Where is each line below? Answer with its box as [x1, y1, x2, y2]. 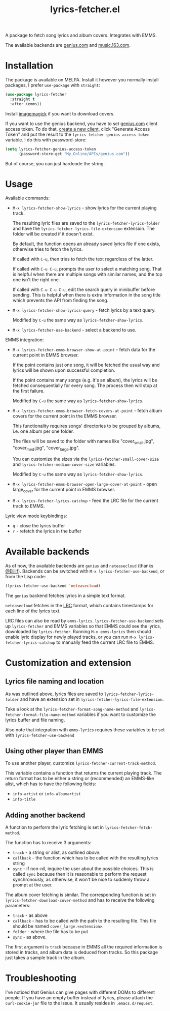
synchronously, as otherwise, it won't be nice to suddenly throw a [12, 876, 150, 883]
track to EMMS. [12, 502, 45, 509]
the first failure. [12, 388, 45, 394]
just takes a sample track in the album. [5, 955, 86, 961]
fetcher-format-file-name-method [5, 712, 76, 718]
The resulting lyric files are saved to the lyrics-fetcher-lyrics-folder [12, 220, 160, 226]
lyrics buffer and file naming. [5, 717, 65, 723]
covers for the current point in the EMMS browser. [12, 413, 117, 419]
